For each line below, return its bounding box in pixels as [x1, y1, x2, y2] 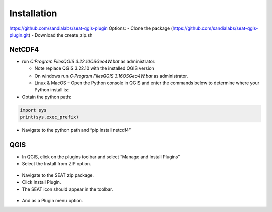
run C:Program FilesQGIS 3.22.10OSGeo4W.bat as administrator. [22, 58, 156, 64]
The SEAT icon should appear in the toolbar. [22, 186, 113, 192]
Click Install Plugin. [22, 179, 61, 185]
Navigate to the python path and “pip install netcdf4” [22, 127, 131, 133]
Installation [9, 8, 57, 19]
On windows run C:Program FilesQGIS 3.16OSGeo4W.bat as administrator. [34, 73, 188, 79]
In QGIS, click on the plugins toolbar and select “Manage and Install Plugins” [22, 154, 180, 160]
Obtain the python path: [22, 94, 72, 100]
